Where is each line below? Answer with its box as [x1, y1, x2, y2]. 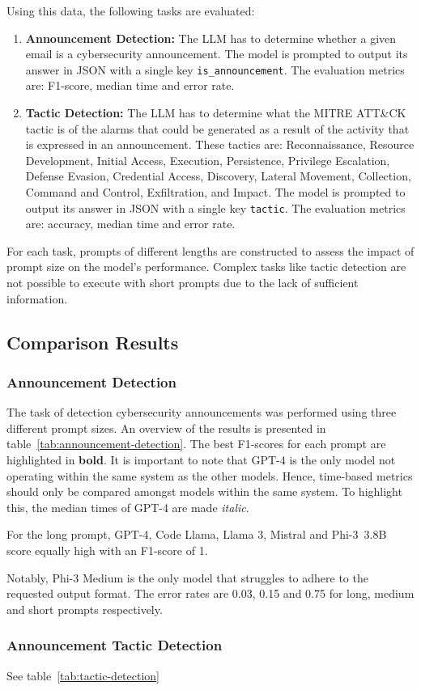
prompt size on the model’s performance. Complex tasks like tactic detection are [6, 258, 406, 275]
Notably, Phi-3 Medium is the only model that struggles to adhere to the [6, 569, 368, 586]
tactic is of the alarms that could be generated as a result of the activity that [25, 120, 410, 137]
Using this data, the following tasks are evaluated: [6, 2, 255, 19]
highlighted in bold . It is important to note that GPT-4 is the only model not [6, 451, 396, 468]
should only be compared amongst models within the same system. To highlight [6, 483, 402, 500]
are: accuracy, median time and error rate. [25, 215, 236, 232]
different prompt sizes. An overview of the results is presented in [6, 419, 326, 436]
